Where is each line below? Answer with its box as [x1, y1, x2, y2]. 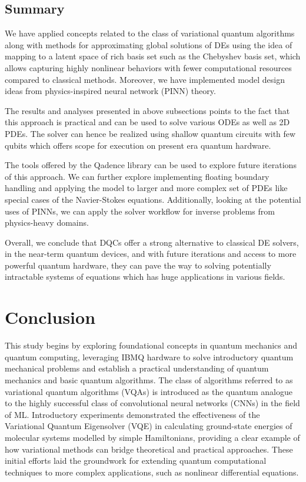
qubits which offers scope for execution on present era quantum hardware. [5, 139, 271, 151]
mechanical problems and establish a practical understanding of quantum [5, 362, 269, 374]
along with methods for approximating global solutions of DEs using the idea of [5, 38, 292, 51]
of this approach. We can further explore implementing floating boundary [5, 170, 270, 182]
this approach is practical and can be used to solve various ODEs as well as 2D [5, 116, 290, 128]
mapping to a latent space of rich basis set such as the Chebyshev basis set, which [5, 50, 301, 62]
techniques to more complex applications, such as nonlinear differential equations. [5, 466, 299, 478]
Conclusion [5, 305, 96, 329]
